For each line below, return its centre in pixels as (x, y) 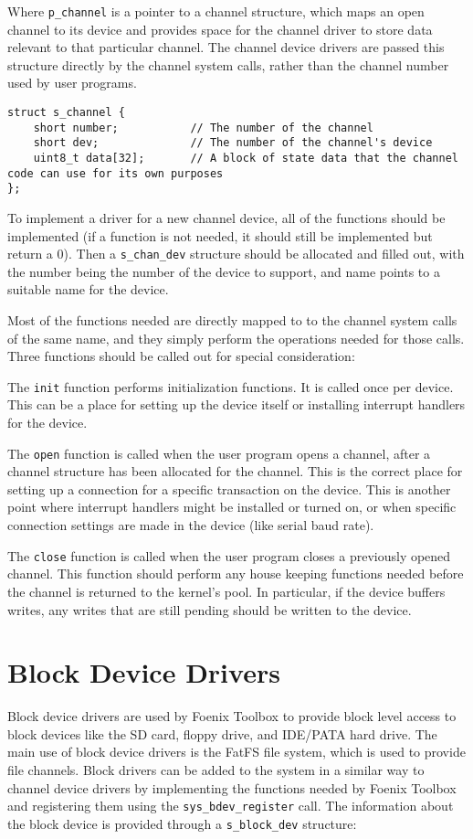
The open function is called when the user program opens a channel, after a (219, 453)
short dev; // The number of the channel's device (233, 143)
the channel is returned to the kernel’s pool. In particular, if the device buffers (226, 591)
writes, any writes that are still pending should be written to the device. (210, 609)
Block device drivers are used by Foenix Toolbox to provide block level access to (232, 716)
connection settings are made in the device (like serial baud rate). (191, 525)
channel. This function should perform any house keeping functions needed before (236, 573)
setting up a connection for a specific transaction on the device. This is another (229, 489)
